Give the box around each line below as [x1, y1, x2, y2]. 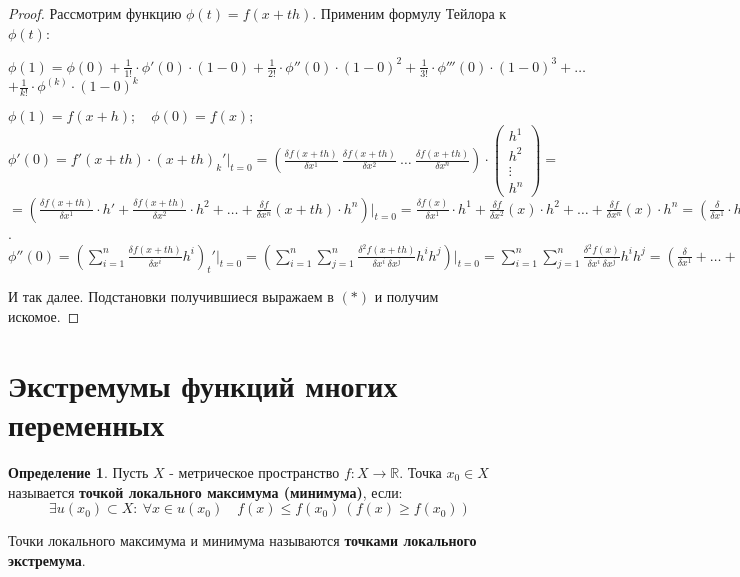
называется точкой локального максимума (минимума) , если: [8, 481, 403, 502]
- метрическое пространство [169, 461, 340, 482]
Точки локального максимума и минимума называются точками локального [8, 530, 477, 551]
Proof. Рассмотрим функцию [8, 3, 182, 23]
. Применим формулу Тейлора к [312, 3, 507, 23]
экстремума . [8, 549, 86, 570]
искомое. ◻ [8, 306, 80, 327]
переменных [8, 403, 165, 444]
